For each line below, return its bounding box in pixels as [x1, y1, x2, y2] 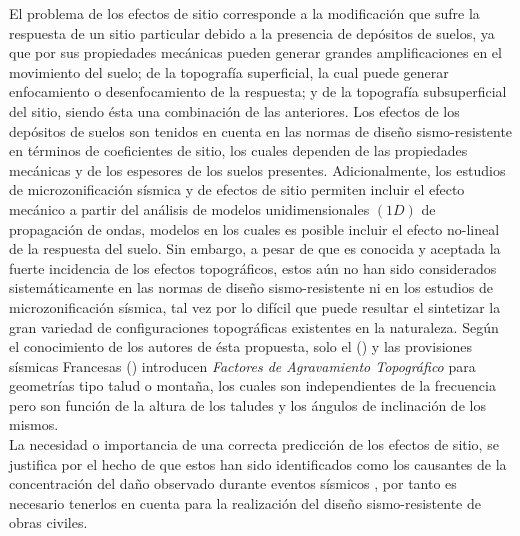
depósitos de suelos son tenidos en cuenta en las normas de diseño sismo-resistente [9, 120, 513, 141]
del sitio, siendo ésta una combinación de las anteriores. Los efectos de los [9, 100, 460, 121]
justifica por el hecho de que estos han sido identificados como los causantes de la [9, 453, 507, 474]
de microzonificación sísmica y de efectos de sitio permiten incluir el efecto [9, 179, 465, 200]
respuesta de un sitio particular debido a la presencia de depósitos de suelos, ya [9, 22, 495, 43]
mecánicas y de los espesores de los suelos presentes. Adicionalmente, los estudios [9, 159, 506, 180]
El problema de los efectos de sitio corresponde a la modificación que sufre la [9, 3, 480, 23]
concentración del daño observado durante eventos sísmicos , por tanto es [9, 473, 457, 494]
